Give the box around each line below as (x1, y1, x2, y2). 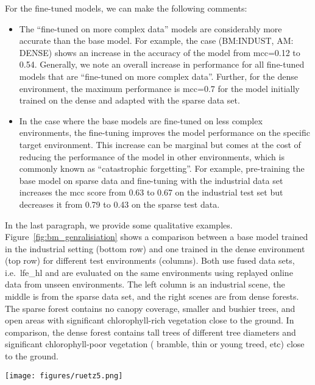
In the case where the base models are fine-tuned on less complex (19, 114, 263, 127)
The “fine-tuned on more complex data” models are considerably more (19, 22, 282, 35)
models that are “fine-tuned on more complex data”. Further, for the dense (19, 69, 298, 82)
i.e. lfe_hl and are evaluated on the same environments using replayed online (5, 266, 293, 278)
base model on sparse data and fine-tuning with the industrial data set (19, 174, 283, 186)
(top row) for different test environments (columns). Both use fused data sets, (5, 254, 295, 267)
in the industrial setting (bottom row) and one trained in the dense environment (5, 242, 305, 255)
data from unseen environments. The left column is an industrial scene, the (5, 278, 285, 291)
